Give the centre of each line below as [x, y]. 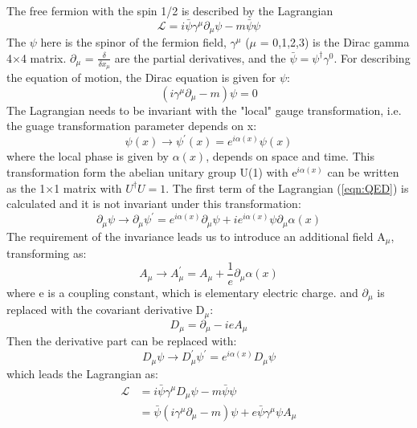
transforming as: [47, 253]
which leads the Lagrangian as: [82, 373]
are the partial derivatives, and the [200, 57]
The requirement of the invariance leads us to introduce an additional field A [196, 236]
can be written [363, 171]
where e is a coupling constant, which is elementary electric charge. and [182, 292]
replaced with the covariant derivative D [106, 310]
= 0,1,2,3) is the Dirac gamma [335, 42]
